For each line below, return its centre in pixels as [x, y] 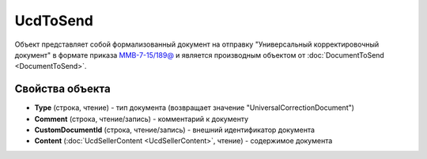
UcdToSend [54, 21]
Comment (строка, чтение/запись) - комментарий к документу [142, 119]
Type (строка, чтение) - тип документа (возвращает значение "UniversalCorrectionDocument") [195, 108]
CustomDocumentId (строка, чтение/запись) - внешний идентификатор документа [175, 130]
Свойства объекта [62, 89]
